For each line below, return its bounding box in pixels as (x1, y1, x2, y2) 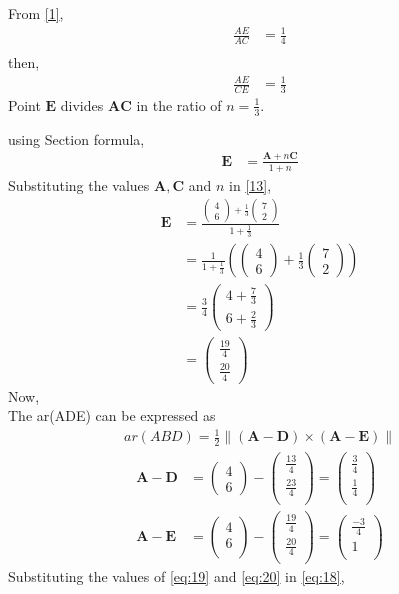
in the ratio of (136, 94, 222, 115)
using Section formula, (8, 128, 145, 149)
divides (60, 94, 104, 115)
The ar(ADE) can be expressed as (8, 405, 216, 426)
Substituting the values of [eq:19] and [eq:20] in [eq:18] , (8, 566, 345, 587)
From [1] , (8, 3, 64, 23)
